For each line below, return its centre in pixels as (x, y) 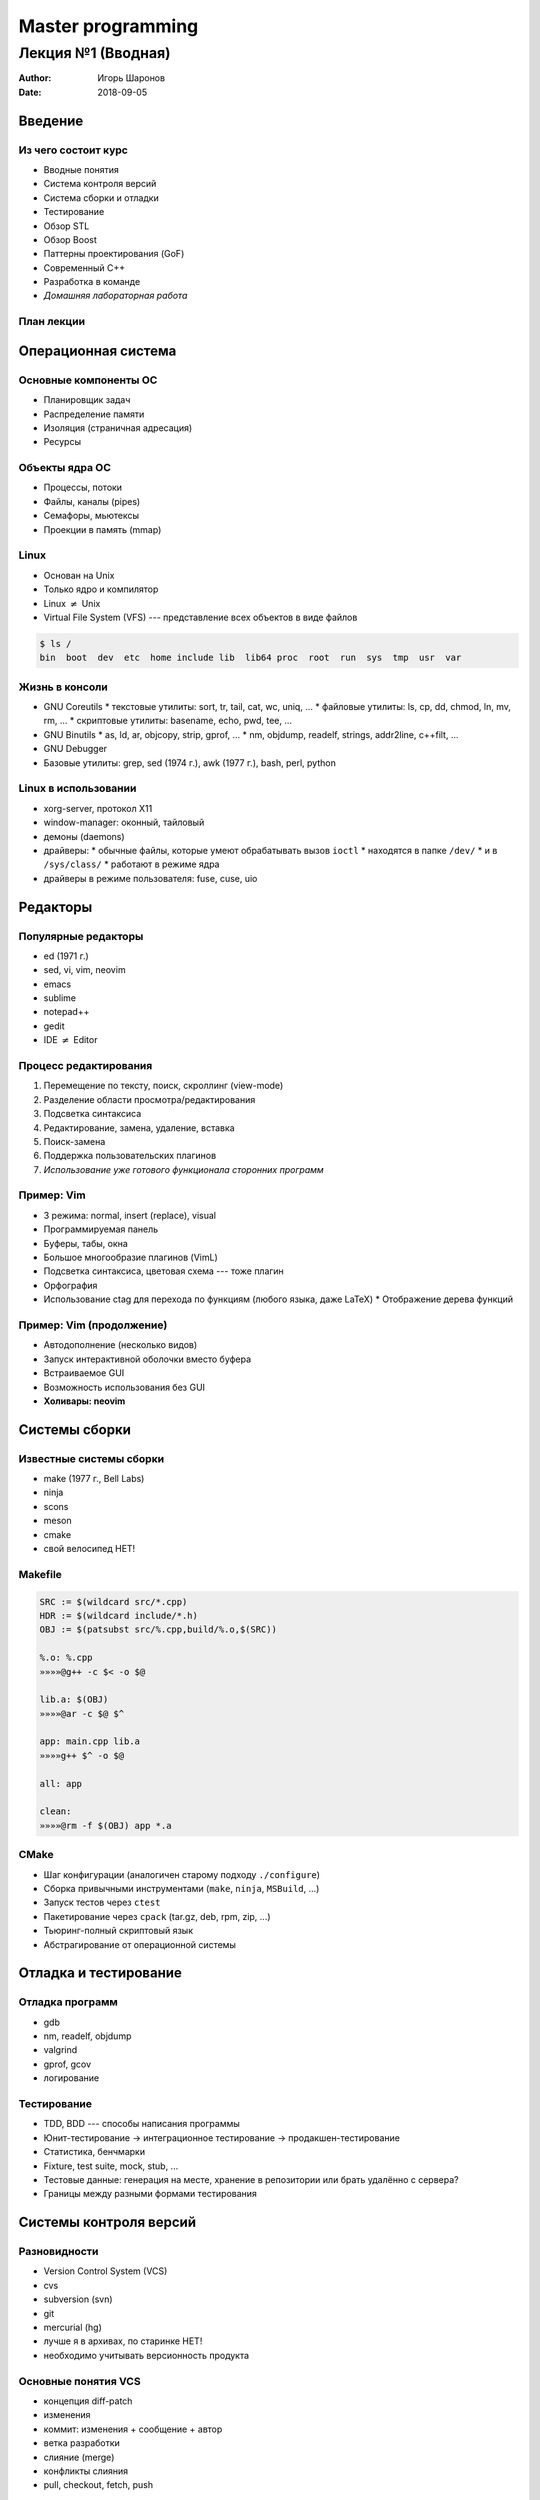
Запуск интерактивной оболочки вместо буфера (147, 1359)
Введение (51, 120)
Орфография (70, 1285)
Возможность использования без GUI (124, 1387)
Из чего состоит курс (73, 150)
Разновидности (58, 2252)
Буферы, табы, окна (86, 1243)
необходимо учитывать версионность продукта (146, 2355)
